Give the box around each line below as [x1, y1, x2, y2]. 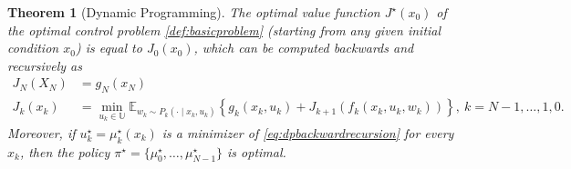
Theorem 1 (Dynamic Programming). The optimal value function [7, 3, 380, 21]
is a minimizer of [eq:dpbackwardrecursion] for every [161, 123, 454, 142]
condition [7, 38, 59, 57]
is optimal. [227, 142, 286, 161]
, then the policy [19, 142, 110, 161]
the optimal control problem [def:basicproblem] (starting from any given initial [7, 20, 441, 39]
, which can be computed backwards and [193, 38, 414, 57]
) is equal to [75, 38, 142, 57]
